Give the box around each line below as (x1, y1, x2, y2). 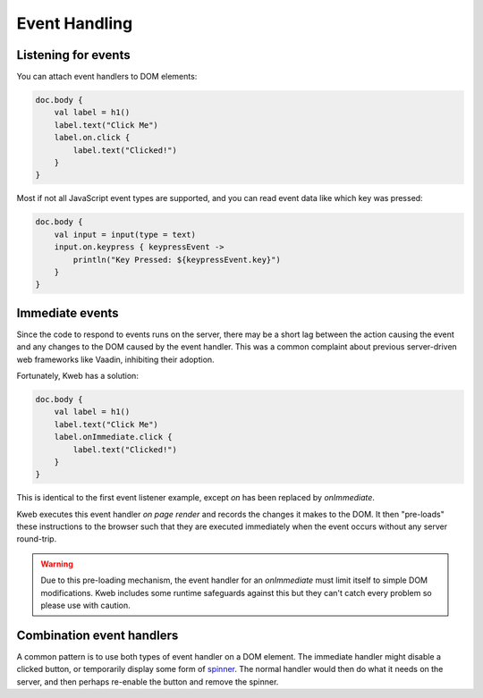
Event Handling (16, 13, 133, 33)
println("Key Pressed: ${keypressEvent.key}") (72, 255, 281, 265)
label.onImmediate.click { (54, 432, 174, 442)
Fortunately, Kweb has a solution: (16, 370, 139, 381)
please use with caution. (40, 600, 131, 611)
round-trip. (16, 534, 57, 544)
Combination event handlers (16, 627, 179, 643)
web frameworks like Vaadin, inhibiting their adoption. (16, 354, 215, 365)
